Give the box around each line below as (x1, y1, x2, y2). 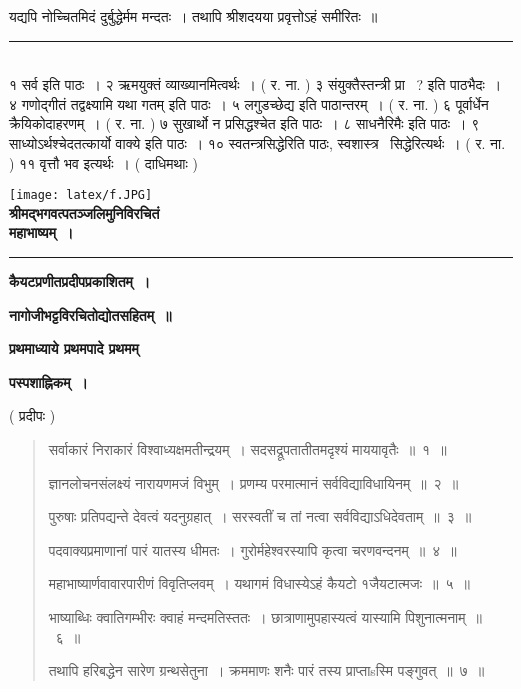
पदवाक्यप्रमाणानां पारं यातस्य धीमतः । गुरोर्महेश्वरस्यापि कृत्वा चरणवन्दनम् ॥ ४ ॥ (48, 539, 457, 560)
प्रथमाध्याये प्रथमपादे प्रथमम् (9, 338, 139, 359)
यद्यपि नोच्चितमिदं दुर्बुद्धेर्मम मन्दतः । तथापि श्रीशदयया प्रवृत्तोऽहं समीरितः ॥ (9, 6, 378, 26)
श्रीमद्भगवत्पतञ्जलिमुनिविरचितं (9, 202, 160, 223)
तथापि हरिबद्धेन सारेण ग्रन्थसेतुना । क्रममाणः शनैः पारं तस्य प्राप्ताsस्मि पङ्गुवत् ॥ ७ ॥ (48, 660, 485, 681)
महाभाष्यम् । (9, 222, 74, 243)
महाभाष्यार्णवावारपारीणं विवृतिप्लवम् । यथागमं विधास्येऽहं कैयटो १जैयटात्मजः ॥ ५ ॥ (48, 573, 470, 594)
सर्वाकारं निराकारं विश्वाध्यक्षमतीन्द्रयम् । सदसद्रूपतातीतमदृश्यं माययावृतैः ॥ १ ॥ (48, 438, 447, 459)
